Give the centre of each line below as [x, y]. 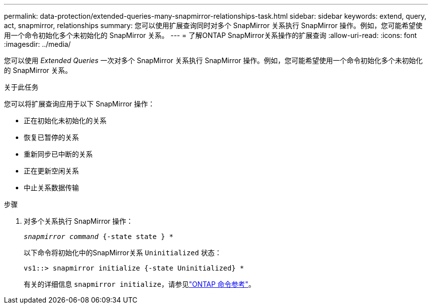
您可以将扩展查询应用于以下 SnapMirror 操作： [79, 104]
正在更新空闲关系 [51, 171]
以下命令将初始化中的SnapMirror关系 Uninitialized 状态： [123, 253]
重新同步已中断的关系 [58, 154]
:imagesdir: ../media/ [37, 44]
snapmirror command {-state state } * [99, 237]
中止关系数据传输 [51, 188]
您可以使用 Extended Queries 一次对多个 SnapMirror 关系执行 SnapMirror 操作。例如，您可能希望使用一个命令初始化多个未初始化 [214, 60]
